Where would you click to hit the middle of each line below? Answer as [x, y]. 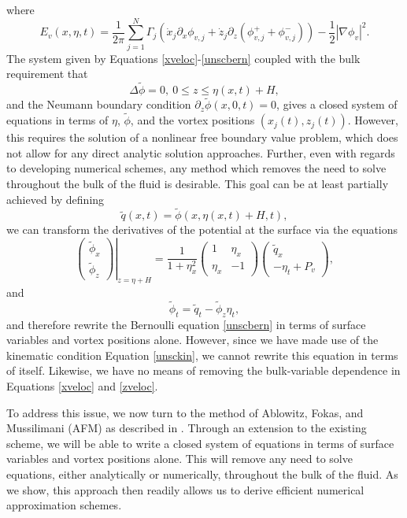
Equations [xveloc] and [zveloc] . [82, 386]
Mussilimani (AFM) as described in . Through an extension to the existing [187, 428]
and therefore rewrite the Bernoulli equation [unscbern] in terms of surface [186, 324]
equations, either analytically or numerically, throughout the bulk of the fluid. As [202, 474]
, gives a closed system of [337, 104]
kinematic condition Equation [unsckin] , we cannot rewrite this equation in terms [202, 355]
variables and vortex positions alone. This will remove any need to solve [179, 459]
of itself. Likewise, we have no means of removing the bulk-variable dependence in [203, 370]
